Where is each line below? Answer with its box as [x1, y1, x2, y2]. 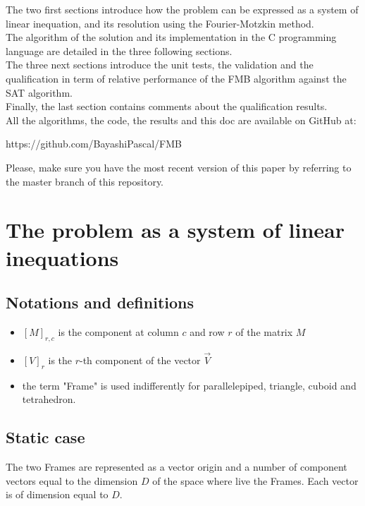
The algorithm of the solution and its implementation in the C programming [6, 30, 337, 44]
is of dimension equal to [6, 487, 109, 502]
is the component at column [58, 324, 179, 339]
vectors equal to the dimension [6, 473, 138, 488]
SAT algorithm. [6, 85, 73, 100]
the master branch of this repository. [6, 174, 164, 188]
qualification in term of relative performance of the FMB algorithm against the [6, 71, 347, 85]
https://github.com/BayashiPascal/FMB [6, 136, 182, 151]
